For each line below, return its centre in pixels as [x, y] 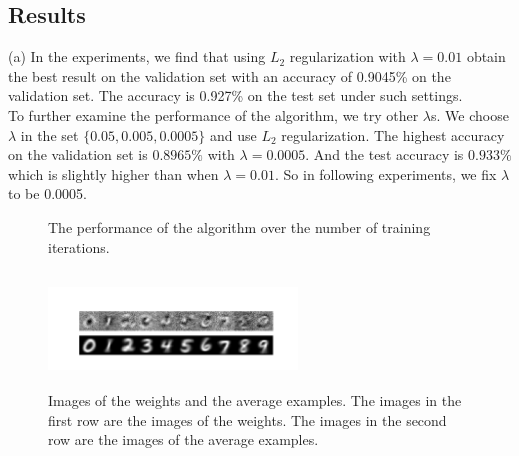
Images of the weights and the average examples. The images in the [255, 399]
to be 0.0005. [47, 193]
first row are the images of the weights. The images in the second [247, 419]
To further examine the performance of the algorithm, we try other [213, 114]
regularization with [347, 56]
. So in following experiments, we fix [386, 173]
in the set [49, 134]
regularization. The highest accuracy [393, 134]
